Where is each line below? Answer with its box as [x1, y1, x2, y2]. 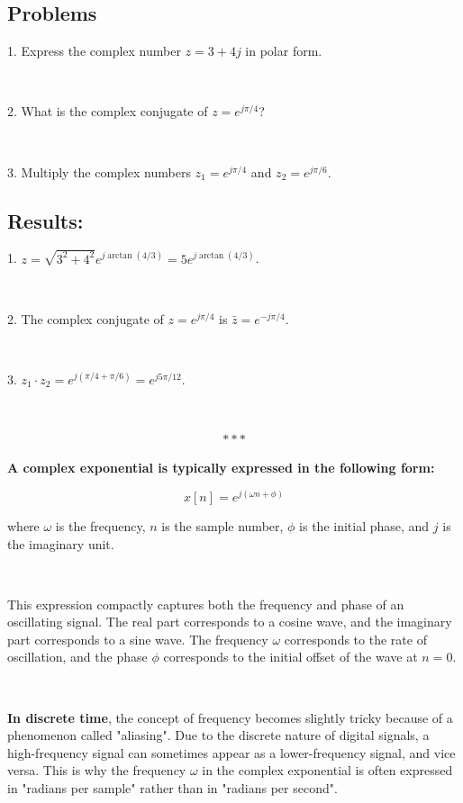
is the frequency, [55, 516, 146, 535]
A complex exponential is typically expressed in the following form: [7, 458, 435, 477]
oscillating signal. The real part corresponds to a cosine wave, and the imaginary [7, 612, 452, 631]
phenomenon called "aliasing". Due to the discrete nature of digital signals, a [7, 726, 430, 744]
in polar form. [245, 41, 322, 60]
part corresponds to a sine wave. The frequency [7, 629, 268, 648]
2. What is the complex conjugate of [7, 102, 208, 121]
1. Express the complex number [7, 41, 181, 60]
